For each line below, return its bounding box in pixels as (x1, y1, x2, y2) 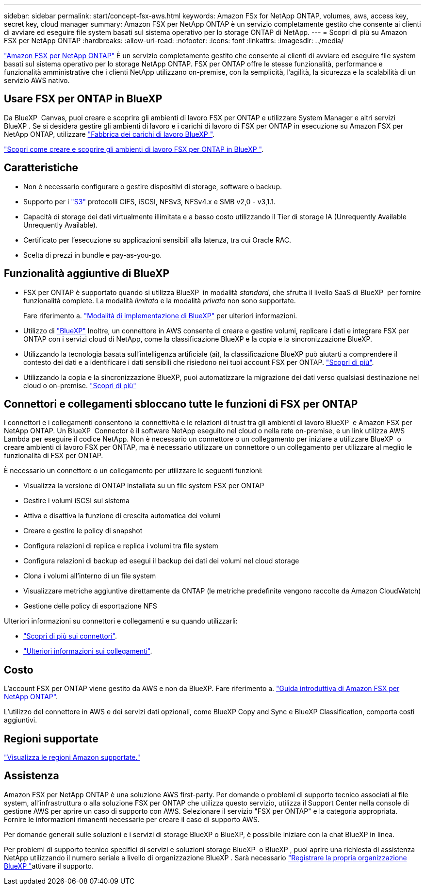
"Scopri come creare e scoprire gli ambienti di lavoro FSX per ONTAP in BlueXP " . (4, 145, 263, 153)
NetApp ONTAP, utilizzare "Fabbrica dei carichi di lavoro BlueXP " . (4, 130, 215, 138)
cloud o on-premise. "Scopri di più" (23, 381, 136, 390)
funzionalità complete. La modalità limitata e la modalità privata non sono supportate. (23, 296, 296, 305)
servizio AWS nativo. (4, 76, 70, 84)
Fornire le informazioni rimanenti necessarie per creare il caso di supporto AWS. (4, 815, 260, 823)
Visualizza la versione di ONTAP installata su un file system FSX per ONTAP (23, 481, 264, 490)
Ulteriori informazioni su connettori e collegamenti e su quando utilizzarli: (4, 617, 238, 626)
